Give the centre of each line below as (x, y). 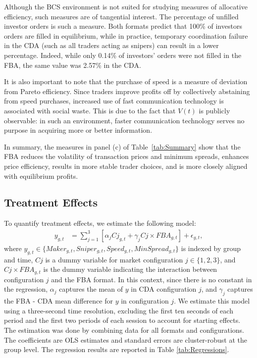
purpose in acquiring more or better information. (78, 130)
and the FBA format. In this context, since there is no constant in (152, 279)
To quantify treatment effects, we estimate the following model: (100, 223)
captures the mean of (91, 289)
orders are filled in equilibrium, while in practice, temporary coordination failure (126, 35)
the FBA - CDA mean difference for (58, 301)
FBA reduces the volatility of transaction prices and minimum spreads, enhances (127, 156)
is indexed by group (211, 248)
